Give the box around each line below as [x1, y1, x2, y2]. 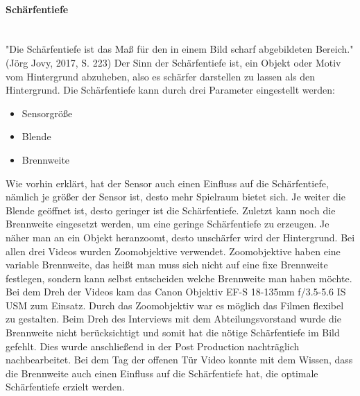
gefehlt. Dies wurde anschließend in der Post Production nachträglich [6, 338, 300, 353]
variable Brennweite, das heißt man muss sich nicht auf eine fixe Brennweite [6, 257, 328, 272]
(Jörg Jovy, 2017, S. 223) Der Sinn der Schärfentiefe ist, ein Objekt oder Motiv [6, 55, 341, 69]
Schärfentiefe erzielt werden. [6, 379, 125, 394]
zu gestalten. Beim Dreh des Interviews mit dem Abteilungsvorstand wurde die [6, 311, 341, 326]
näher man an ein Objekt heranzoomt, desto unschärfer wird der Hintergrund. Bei [6, 230, 355, 244]
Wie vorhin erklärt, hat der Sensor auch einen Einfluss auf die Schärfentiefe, [6, 175, 329, 190]
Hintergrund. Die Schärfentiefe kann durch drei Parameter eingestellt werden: [6, 83, 335, 97]
